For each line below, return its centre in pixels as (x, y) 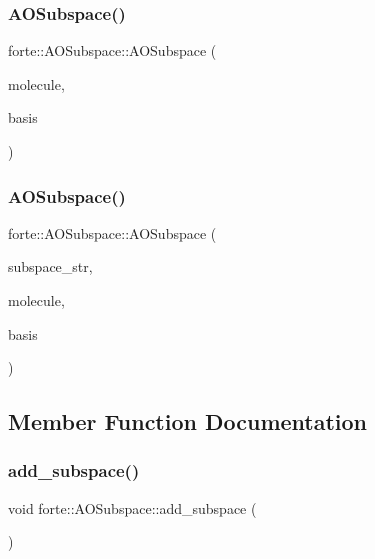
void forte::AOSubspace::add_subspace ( (132, 507)
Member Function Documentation (188, 421)
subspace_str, (50, 266)
